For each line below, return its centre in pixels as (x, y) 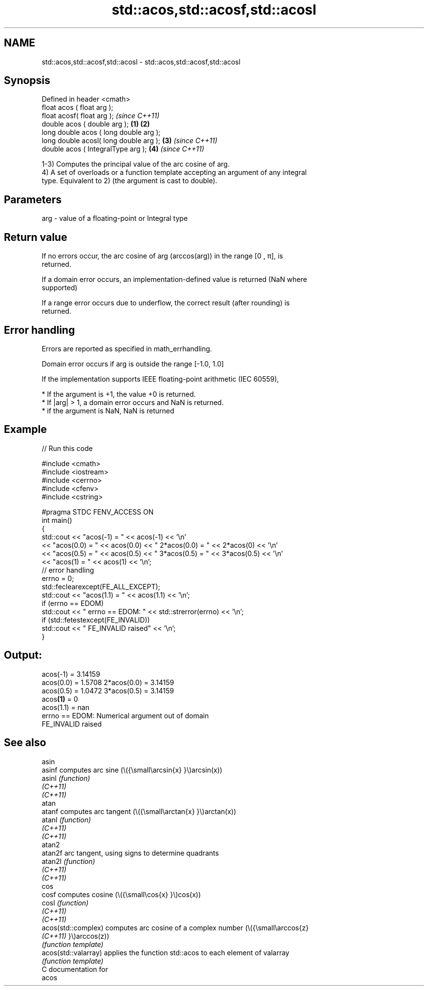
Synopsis (27, 81)
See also (25, 743)
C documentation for (75, 969)
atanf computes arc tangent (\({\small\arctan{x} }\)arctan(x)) (139, 811)
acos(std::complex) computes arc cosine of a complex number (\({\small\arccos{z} (175, 927)
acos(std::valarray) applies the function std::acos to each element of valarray (166, 952)
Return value (36, 237)
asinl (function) (66, 778)
